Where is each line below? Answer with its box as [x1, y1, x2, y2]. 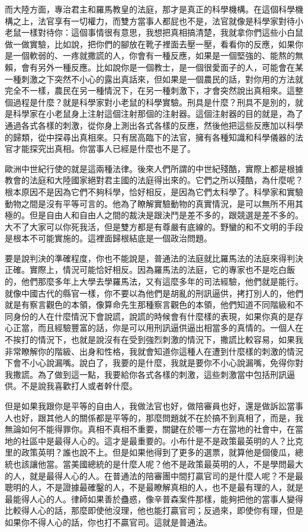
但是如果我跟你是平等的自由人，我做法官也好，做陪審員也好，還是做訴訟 [5, 400, 287, 412]
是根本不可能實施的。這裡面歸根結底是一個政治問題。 [5, 232, 212, 244]
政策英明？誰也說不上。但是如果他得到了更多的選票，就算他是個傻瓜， [21, 446, 295, 458]
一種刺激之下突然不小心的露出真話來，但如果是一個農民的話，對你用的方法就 [5, 72, 303, 85]
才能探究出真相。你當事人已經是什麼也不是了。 [12, 142, 195, 155]
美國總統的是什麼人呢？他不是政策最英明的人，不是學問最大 [70, 457, 303, 470]
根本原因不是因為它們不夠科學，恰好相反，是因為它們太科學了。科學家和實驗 [5, 185, 303, 197]
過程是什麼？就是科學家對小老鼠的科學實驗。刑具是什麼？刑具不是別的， [12, 95, 295, 108]
